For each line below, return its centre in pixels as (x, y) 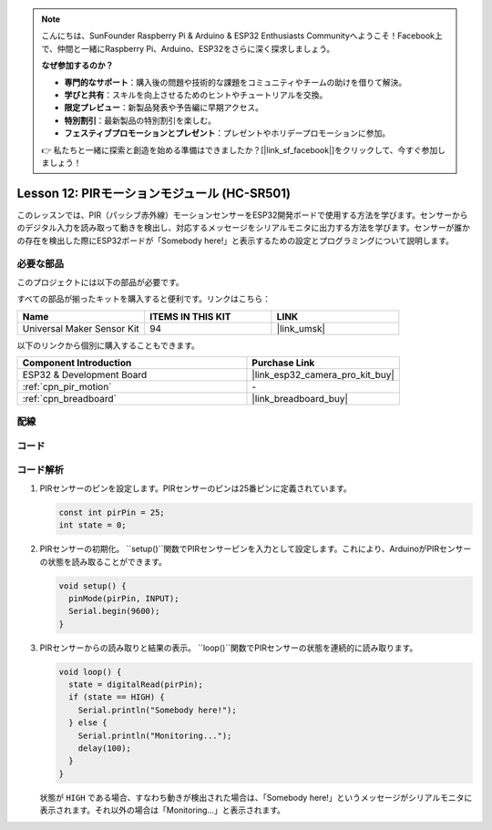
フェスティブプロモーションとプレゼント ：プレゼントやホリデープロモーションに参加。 (227, 133)
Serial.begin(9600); (114, 611)
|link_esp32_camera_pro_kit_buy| (323, 374)
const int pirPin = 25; (112, 512)
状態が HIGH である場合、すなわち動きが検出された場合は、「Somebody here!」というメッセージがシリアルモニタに (256, 797)
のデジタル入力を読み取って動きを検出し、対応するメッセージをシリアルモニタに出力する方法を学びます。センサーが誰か (244, 228)
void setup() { (92, 586)
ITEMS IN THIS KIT (190, 316)
